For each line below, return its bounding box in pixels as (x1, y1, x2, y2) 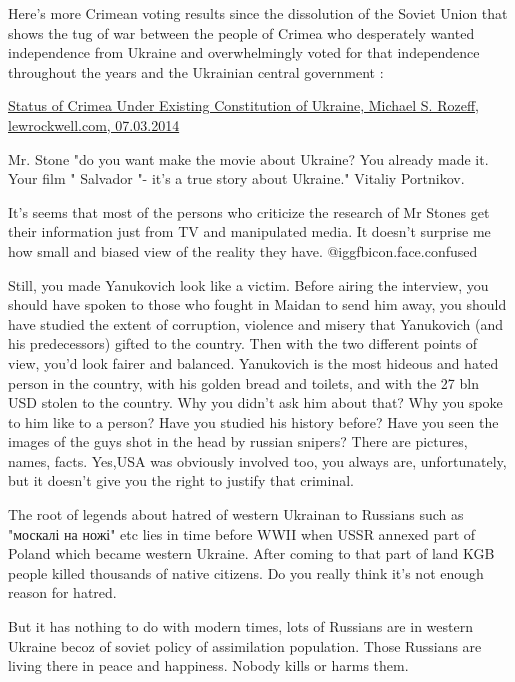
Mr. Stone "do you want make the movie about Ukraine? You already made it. (8, 148, 489, 169)
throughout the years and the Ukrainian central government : (8, 61, 384, 82)
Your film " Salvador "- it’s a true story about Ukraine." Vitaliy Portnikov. (8, 168, 465, 189)
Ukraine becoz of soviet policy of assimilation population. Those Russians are (8, 635, 482, 656)
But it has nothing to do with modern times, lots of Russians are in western (8, 616, 473, 637)
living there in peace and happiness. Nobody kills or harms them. (8, 655, 409, 676)
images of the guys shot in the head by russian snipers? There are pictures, (8, 431, 468, 452)
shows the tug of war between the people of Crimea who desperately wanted (8, 22, 475, 43)
